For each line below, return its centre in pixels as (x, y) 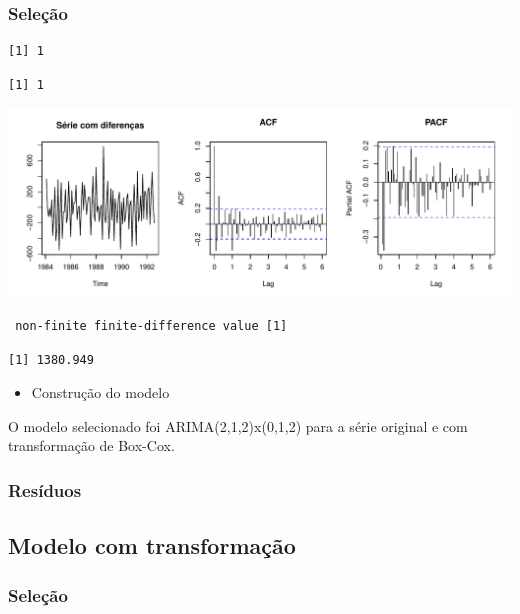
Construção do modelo (100, 392)
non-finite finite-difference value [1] (151, 326)
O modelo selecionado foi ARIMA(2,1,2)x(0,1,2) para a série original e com (238, 425)
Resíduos (45, 489)
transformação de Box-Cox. (91, 445)
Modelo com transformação (152, 545)
